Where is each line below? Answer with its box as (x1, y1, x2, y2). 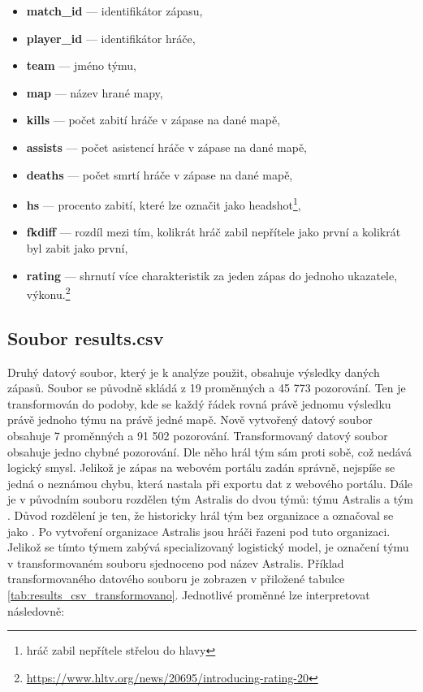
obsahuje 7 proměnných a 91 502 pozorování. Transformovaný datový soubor (7, 427, 388, 444)
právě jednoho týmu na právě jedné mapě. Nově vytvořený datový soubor (7, 411, 373, 428)
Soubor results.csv (7, 325, 164, 350)
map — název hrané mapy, (26, 84, 163, 101)
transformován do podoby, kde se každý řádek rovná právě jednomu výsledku (7, 395, 391, 412)
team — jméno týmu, (26, 57, 136, 74)
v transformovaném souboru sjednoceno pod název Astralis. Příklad (7, 554, 344, 571)
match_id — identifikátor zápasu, (26, 2, 203, 19)
